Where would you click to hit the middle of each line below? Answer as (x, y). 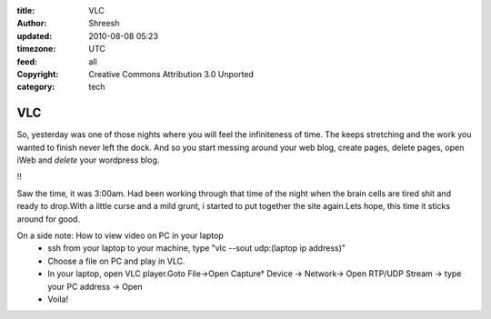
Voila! (58, 299)
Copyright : (38, 74)
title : (26, 10)
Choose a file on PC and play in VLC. (116, 261)
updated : (35, 35)
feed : (27, 61)
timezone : (36, 49)
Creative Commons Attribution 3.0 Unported (171, 74)
